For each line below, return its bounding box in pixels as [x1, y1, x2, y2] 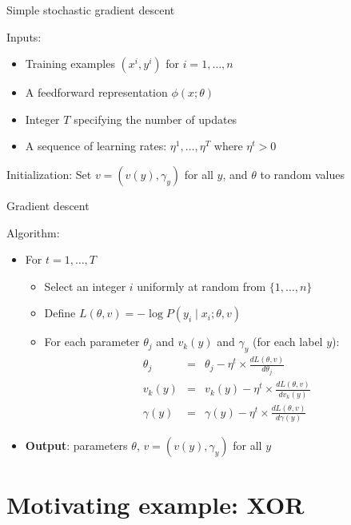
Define [44, 304, 76, 321]
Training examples [25, 55, 115, 72]
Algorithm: [6, 224, 60, 241]
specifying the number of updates [74, 110, 237, 127]
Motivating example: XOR [6, 488, 305, 521]
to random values [260, 165, 345, 182]
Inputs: [6, 28, 42, 45]
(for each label [252, 333, 323, 350]
